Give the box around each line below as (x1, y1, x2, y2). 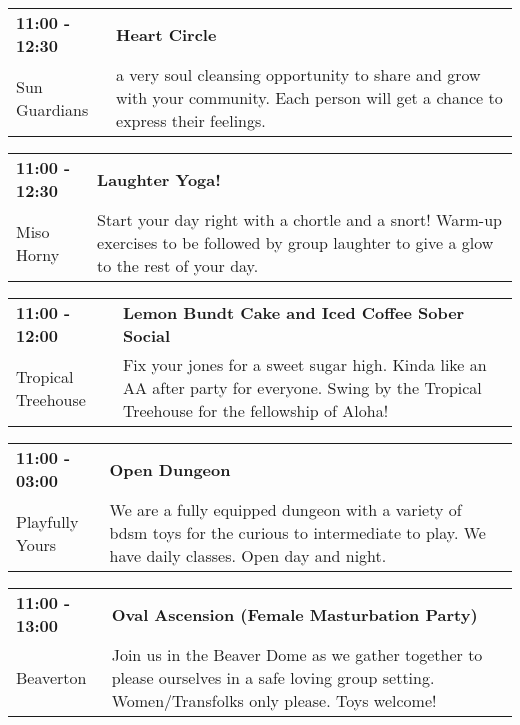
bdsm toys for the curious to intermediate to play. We (109, 521, 486, 544)
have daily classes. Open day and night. (109, 544, 387, 567)
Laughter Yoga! (97, 167, 221, 191)
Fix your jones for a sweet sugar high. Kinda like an (122, 353, 487, 376)
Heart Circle (116, 22, 217, 46)
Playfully (16, 509, 79, 533)
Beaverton (16, 666, 87, 689)
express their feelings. (116, 109, 266, 132)
